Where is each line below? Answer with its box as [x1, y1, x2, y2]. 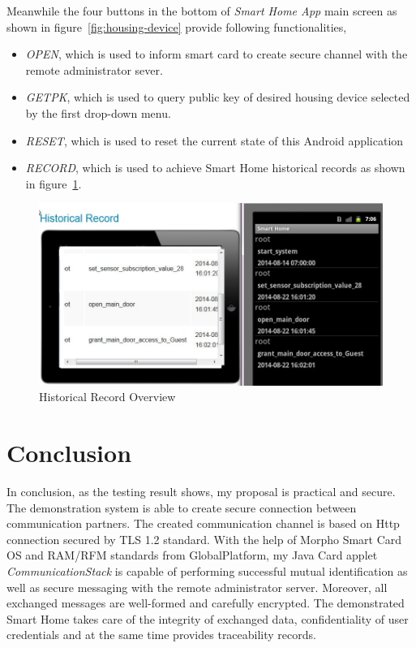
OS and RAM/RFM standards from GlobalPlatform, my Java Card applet [6, 546, 378, 564]
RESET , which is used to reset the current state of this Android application [25, 132, 404, 149]
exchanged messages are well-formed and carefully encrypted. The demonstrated [6, 594, 405, 611]
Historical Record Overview [39, 388, 176, 405]
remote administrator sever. [25, 61, 163, 78]
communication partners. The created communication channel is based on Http [6, 515, 400, 532]
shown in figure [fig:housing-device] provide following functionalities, [6, 18, 347, 35]
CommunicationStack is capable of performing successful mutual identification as [6, 562, 408, 579]
